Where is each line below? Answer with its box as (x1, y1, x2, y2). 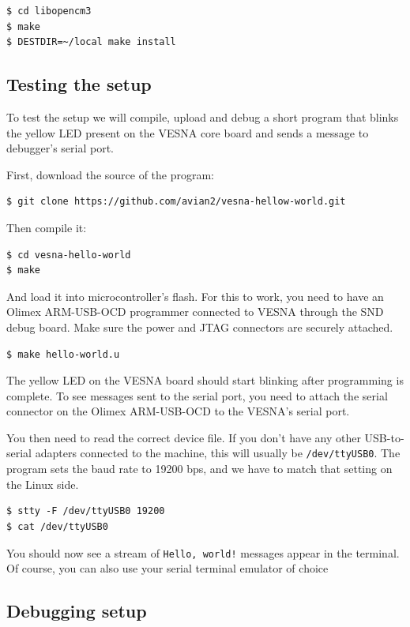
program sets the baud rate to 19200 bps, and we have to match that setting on (6, 460, 393, 477)
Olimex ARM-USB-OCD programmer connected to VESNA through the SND (6, 303, 384, 320)
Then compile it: (6, 219, 87, 235)
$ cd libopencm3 (6, 6, 92, 17)
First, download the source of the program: (6, 166, 215, 182)
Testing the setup (6, 72, 152, 96)
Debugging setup (6, 599, 147, 623)
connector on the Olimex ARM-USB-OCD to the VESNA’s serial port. (6, 403, 350, 419)
